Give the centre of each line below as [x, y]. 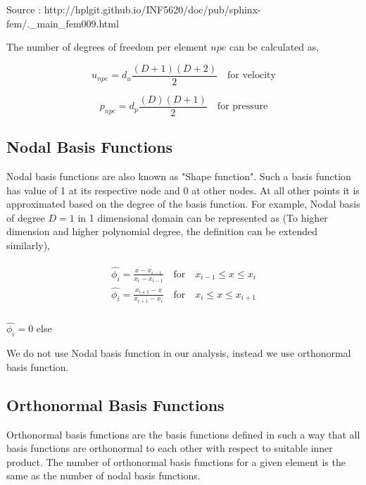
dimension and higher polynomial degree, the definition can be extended [162, 231]
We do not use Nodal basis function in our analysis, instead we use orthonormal [179, 353]
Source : [24, 9]
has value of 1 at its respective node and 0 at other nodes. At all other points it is [183, 190]
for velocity [252, 76]
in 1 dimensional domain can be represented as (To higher [203, 217]
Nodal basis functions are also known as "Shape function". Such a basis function [179, 176]
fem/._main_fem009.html [63, 23]
